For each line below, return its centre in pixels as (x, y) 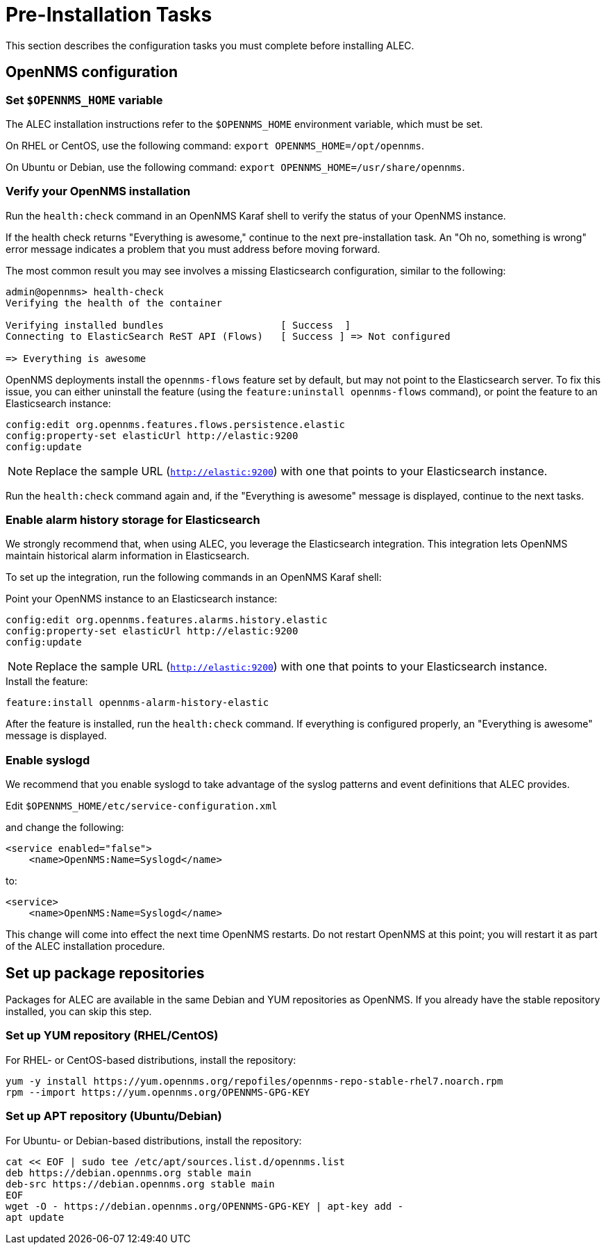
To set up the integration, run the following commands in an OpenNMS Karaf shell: (194, 577)
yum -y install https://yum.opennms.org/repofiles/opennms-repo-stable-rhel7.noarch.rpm (254, 1081)
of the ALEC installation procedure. (85, 946)
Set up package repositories (105, 973)
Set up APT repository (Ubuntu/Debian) (114, 1116)
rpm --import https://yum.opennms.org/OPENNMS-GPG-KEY (158, 1092)
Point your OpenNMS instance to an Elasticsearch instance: (142, 599)
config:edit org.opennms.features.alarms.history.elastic (167, 620)
